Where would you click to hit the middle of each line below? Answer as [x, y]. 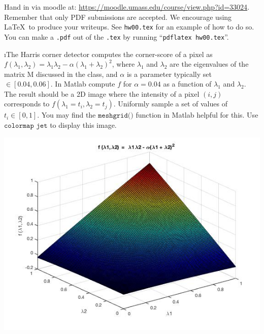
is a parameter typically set [169, 74]
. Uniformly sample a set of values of [170, 104]
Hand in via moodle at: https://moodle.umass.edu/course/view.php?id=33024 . [127, 7]
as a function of [187, 84]
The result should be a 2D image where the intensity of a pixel [102, 93]
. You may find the [67, 115]
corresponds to [27, 104]
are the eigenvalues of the [209, 64]
